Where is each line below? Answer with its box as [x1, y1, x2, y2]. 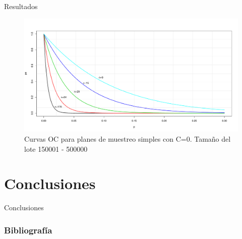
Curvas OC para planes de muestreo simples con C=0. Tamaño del [24, 134, 231, 144]
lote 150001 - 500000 [24, 143, 88, 154]
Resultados [4, 1, 38, 11]
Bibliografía [4, 223, 52, 236]
